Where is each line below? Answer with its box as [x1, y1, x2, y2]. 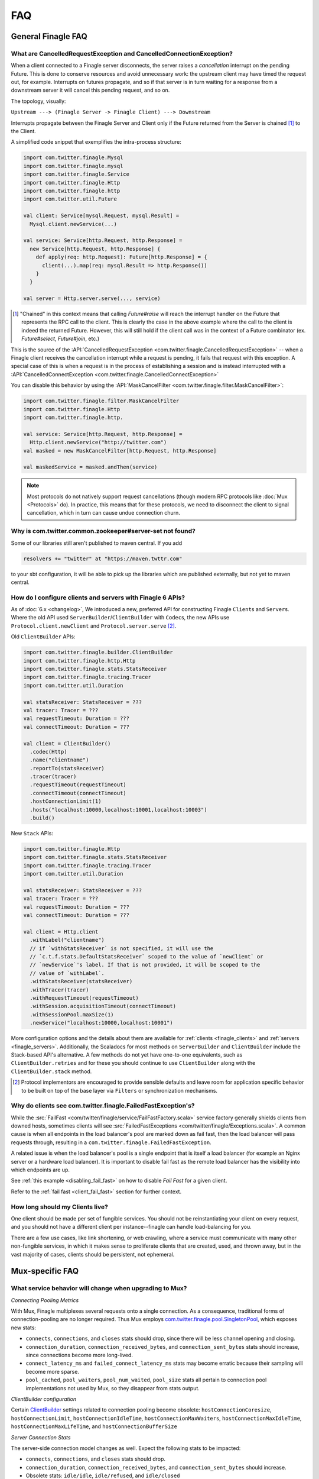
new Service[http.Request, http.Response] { [30, 246, 161, 252]
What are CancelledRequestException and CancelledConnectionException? [11, 49, 233, 57]
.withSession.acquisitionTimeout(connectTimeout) [30, 1003, 177, 1010]
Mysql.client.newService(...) [30, 221, 118, 227]
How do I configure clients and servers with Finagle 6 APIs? [11, 593, 185, 602]
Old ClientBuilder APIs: [11, 633, 76, 640]
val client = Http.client [23, 928, 99, 935]
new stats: [11, 1324, 37, 1331]
